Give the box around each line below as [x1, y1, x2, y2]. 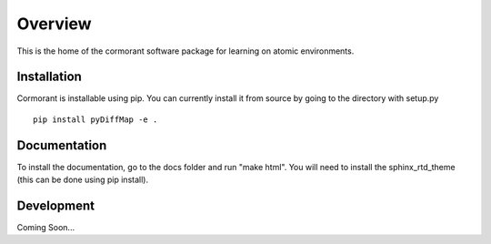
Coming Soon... [16, 222, 75, 233]
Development [16, 198, 95, 213]
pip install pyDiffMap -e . [33, 114, 158, 125]
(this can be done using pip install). [16, 174, 149, 186]
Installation [16, 69, 82, 85]
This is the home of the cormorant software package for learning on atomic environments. [16, 46, 355, 56]
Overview [16, 14, 92, 34]
